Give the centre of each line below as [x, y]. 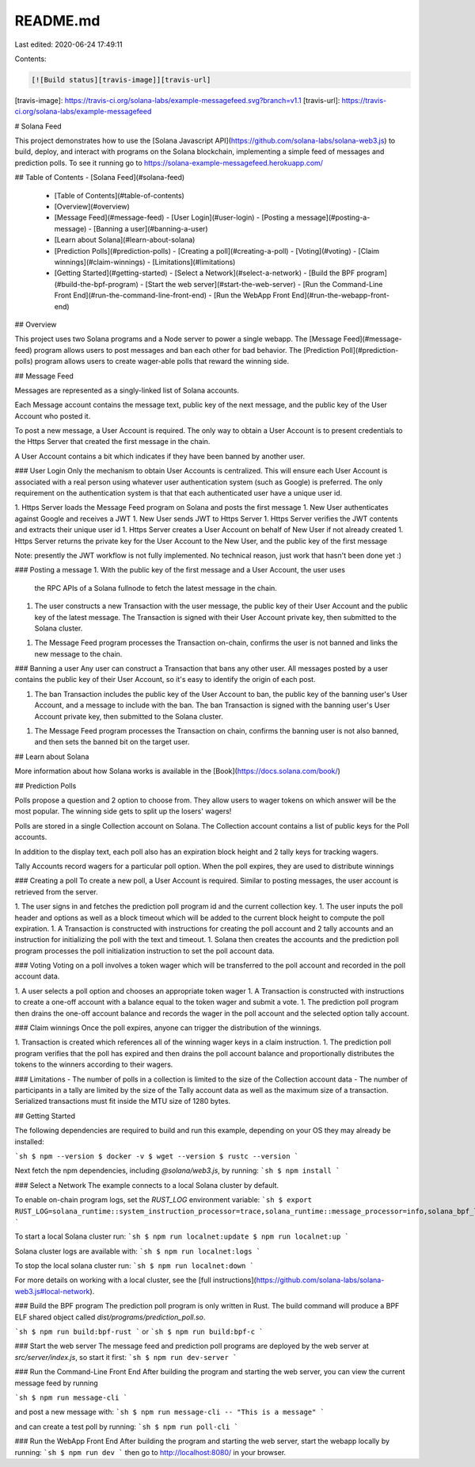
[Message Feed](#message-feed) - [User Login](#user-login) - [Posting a [175, 217]
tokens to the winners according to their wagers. [94, 1065]
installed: [30, 1141]
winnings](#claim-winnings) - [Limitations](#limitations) [145, 262]
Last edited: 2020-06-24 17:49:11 [68, 44]
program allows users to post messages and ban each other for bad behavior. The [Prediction [186, 350]
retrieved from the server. [56, 891]
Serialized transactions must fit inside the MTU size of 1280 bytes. [123, 1101]
